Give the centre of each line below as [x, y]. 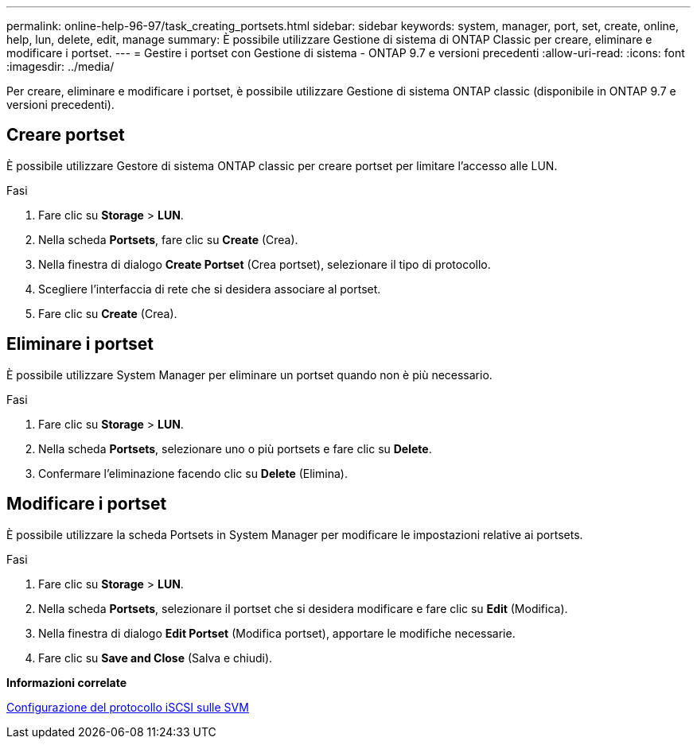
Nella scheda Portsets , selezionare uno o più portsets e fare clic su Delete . [235, 448]
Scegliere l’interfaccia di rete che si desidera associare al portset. [210, 289]
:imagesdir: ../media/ [60, 66]
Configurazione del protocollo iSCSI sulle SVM [128, 707]
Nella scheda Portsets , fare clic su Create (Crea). [168, 239]
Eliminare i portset [80, 344]
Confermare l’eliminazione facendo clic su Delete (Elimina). [193, 473]
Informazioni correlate [67, 682]
